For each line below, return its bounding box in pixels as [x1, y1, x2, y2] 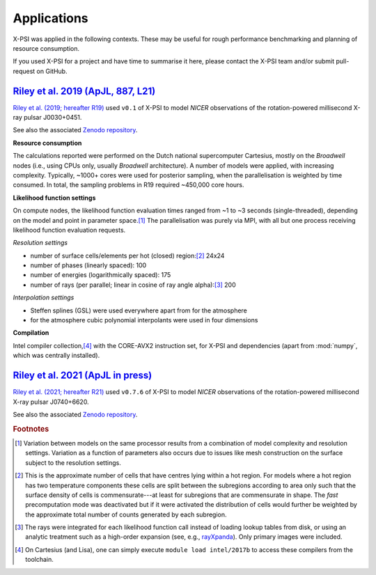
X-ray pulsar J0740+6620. [13, 397, 90, 406]
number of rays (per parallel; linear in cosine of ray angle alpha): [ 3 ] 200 [30, 281, 236, 289]
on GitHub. [36, 67, 68, 75]
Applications [13, 10, 88, 26]
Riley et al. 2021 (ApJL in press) [13, 370, 152, 381]
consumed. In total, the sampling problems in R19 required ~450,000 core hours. [13, 181, 244, 189]
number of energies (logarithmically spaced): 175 [30, 271, 171, 279]
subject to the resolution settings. [25, 458, 121, 466]
